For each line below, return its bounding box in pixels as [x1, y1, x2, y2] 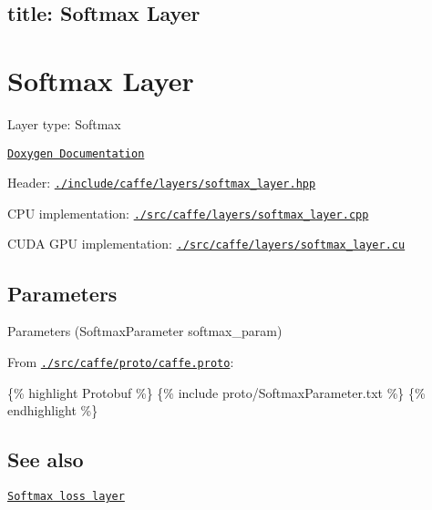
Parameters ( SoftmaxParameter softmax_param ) [7, 321, 283, 341]
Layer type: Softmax [7, 114, 121, 133]
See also [7, 445, 84, 474]
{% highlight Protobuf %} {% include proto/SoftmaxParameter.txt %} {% [7, 382, 426, 402]
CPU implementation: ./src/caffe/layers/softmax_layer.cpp [7, 203, 369, 222]
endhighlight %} [7, 401, 98, 420]
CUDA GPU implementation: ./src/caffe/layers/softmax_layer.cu [7, 234, 406, 253]
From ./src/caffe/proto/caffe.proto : [7, 352, 234, 371]
